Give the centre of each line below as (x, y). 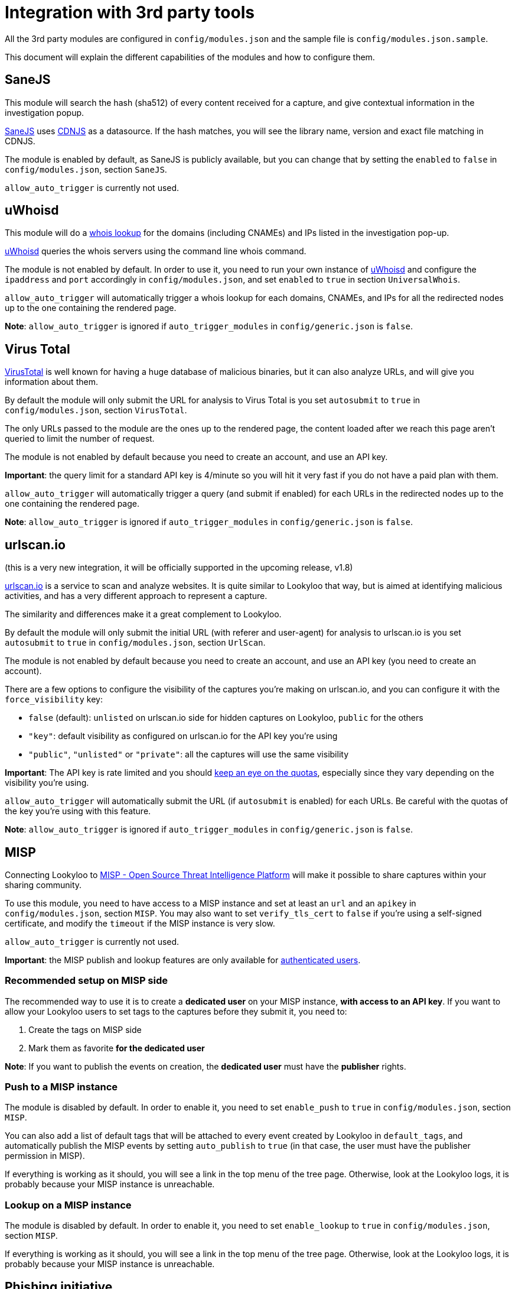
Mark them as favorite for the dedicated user (117, 1048)
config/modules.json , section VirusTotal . (96, 410)
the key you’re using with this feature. (78, 811)
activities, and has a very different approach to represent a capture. (136, 596)
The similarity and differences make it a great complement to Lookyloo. (143, 614)
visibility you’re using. (47, 783)
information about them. (51, 382)
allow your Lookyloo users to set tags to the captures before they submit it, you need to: (176, 1011)
